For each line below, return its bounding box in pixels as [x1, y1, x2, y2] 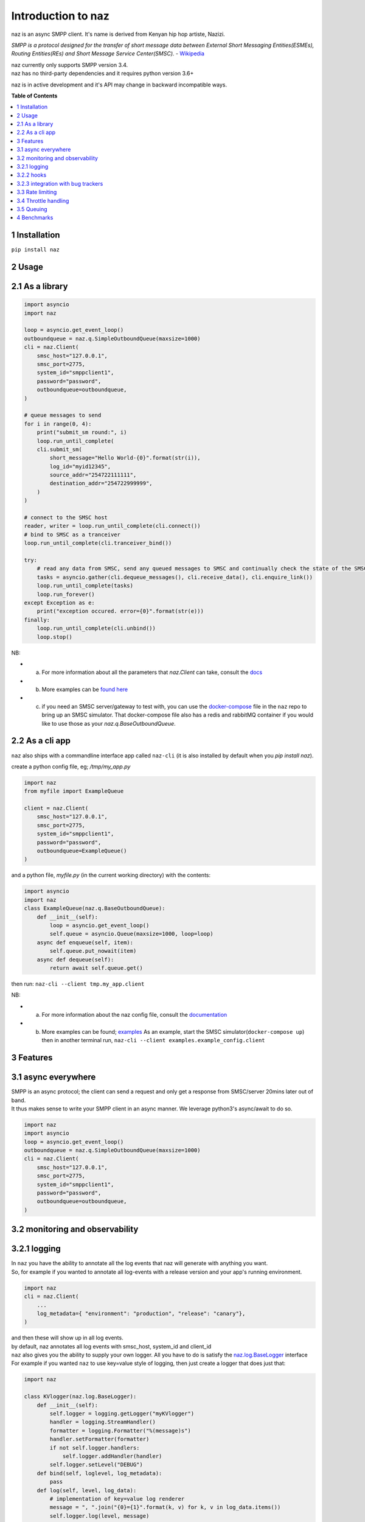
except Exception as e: [24, 599, 96, 606]
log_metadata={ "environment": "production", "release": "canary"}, [36, 1310, 246, 1317]
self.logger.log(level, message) [49, 1512, 150, 1519]
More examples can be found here [41, 686, 128, 693]
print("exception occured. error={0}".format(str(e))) [36, 608, 204, 615]
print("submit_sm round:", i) [36, 429, 127, 436]
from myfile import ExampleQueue [24, 788, 124, 794]
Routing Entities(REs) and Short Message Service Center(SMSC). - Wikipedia [11, 50, 205, 57]
